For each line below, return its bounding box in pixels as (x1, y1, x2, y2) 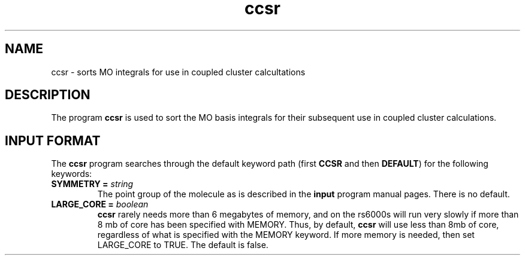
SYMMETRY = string (51, 179, 134, 189)
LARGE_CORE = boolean (51, 199, 149, 210)
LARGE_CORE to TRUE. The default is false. (97, 240, 268, 250)
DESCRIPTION (5, 87, 90, 103)
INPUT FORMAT (5, 133, 101, 148)
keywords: (51, 169, 92, 179)
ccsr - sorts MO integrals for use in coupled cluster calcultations (51, 66, 306, 77)
